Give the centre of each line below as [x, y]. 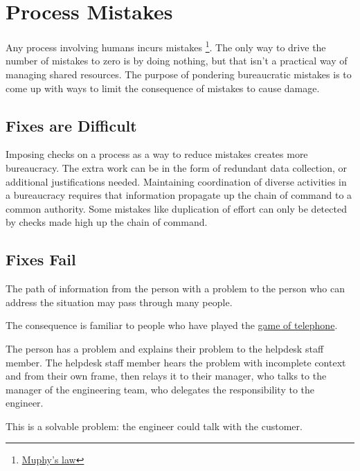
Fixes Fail [41, 259]
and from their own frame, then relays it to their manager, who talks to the [166, 376]
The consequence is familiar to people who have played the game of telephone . [172, 325]
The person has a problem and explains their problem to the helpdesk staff [165, 348]
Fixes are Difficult [71, 125]
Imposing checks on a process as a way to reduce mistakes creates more [157, 154]
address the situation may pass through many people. [119, 302]
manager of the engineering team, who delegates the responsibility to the [160, 389]
